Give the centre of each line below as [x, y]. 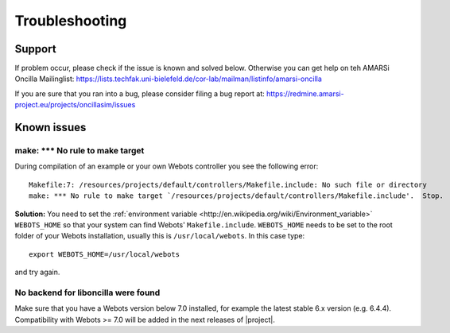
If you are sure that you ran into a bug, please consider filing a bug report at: [140, 93]
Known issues [50, 128]
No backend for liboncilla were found [87, 292]
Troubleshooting [71, 21]
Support [35, 49]
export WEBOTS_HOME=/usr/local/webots [105, 254]
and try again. [37, 272]
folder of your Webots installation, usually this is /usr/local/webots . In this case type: [160, 236]
